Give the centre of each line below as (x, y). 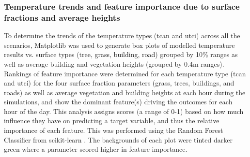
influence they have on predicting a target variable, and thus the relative (112, 121)
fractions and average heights (62, 17)
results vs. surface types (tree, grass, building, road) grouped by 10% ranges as (121, 54)
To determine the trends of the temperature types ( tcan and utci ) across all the (122, 36)
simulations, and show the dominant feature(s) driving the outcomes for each (118, 102)
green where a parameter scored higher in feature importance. (96, 149)
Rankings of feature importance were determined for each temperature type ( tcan (125, 73)
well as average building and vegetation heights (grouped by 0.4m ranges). (114, 64)
